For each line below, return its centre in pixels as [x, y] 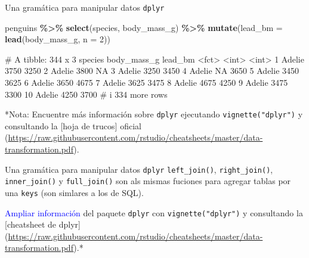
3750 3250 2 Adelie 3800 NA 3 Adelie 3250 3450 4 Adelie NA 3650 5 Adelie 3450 [152, 71]
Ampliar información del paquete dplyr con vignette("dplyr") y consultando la [154, 212]
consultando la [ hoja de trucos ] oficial [73, 125]
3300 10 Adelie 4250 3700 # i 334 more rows [86, 94]
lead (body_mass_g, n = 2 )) [58, 39]
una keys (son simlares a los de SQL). [74, 192]
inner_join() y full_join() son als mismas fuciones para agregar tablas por [148, 181]
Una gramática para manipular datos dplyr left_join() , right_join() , [139, 169]
